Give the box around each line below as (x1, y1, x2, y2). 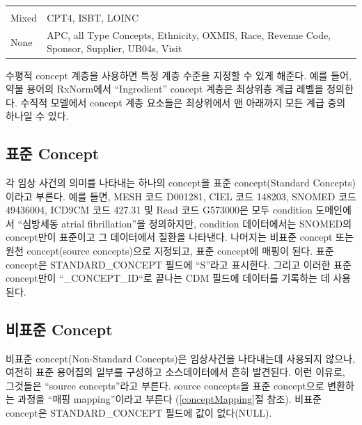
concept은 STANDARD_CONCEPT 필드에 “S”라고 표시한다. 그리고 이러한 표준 (6, 257, 352, 271)
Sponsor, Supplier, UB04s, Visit (47, 41, 182, 56)
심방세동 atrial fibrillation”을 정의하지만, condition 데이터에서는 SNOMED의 (22, 216, 352, 230)
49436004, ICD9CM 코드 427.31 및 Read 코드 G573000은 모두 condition (6, 202, 313, 217)
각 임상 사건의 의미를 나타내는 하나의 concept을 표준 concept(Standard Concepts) (6, 175, 356, 190)
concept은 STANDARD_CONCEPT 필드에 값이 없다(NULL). (6, 406, 272, 420)
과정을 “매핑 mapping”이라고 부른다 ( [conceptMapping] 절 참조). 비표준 (17, 392, 322, 406)
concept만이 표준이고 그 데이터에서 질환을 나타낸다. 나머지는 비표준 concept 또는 (6, 230, 354, 244)
